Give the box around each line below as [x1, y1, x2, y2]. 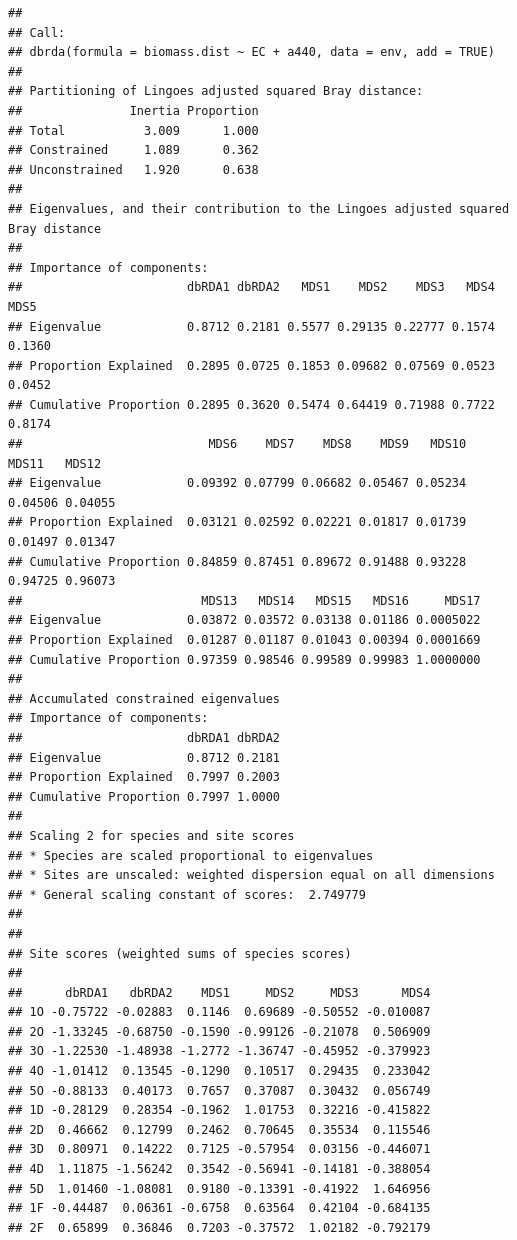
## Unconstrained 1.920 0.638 [8, 162, 259, 177]
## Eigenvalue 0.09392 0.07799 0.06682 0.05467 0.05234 [8, 476, 467, 491]
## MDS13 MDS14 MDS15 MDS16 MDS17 [8, 593, 481, 608]
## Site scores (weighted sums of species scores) [8, 946, 352, 961]
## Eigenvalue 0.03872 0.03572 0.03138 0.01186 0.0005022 [8, 613, 481, 628]
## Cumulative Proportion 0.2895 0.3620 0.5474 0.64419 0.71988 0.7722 [8, 397, 495, 412]
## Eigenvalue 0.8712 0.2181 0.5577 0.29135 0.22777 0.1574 [8, 319, 495, 334]
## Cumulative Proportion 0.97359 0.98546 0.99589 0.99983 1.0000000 [8, 652, 481, 667]
